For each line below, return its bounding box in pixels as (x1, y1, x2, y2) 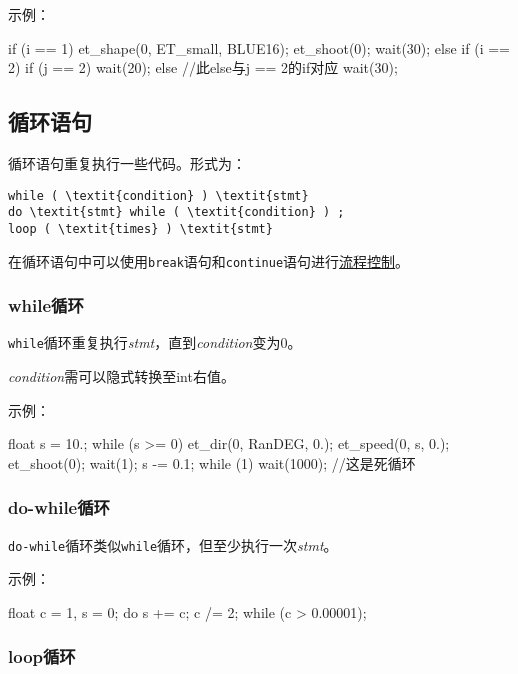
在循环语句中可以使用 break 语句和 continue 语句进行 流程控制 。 (8, 250, 410, 271)
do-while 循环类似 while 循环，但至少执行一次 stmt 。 (8, 534, 338, 555)
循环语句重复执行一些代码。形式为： (8, 152, 246, 173)
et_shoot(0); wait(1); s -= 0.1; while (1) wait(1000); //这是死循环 (8, 452, 416, 473)
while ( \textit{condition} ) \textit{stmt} (8, 188, 309, 203)
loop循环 (8, 644, 76, 669)
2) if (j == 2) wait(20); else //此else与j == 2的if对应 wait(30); (8, 57, 398, 78)
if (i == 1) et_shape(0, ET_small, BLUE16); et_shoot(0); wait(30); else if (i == (8, 37, 510, 58)
